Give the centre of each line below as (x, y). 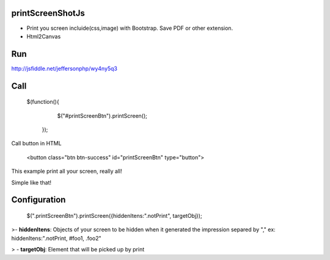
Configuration (38, 200)
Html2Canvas (44, 36)
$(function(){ (43, 102)
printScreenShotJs (48, 13)
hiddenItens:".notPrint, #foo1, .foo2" (56, 238)
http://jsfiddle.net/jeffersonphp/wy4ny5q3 (64, 68)
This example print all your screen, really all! (67, 172)
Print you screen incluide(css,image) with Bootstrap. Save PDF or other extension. (130, 28)
